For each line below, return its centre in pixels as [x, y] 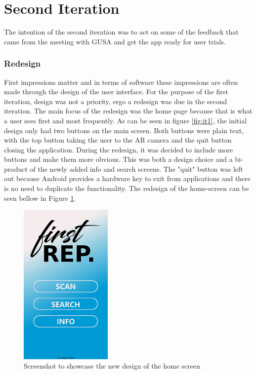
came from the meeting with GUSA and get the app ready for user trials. [115, 41]
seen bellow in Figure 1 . [40, 198]
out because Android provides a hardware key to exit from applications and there [128, 178]
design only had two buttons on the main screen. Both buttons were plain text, [124, 130]
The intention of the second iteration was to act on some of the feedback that [121, 32]
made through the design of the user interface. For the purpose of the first [116, 92]
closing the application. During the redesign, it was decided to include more [119, 149]
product [16, 168]
